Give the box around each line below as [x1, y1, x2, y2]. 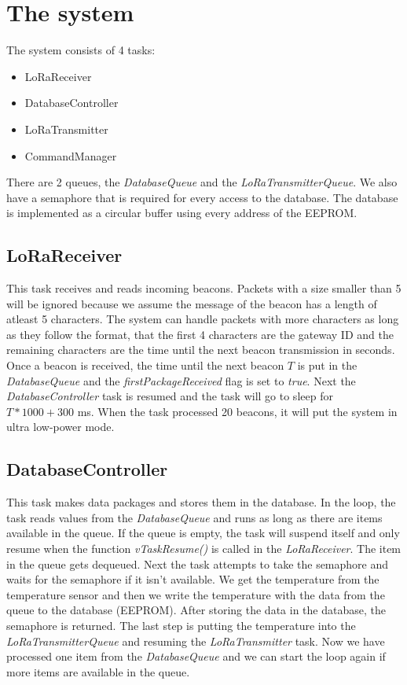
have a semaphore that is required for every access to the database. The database [6, 189, 398, 205]
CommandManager [24, 147, 117, 164]
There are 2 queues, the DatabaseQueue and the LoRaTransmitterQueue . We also [6, 174, 398, 190]
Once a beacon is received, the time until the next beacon [6, 357, 284, 374]
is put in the [297, 357, 357, 374]
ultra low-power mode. [6, 418, 115, 435]
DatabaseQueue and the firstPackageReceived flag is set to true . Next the [6, 372, 356, 389]
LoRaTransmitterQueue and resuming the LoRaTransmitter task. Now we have [6, 632, 385, 649]
